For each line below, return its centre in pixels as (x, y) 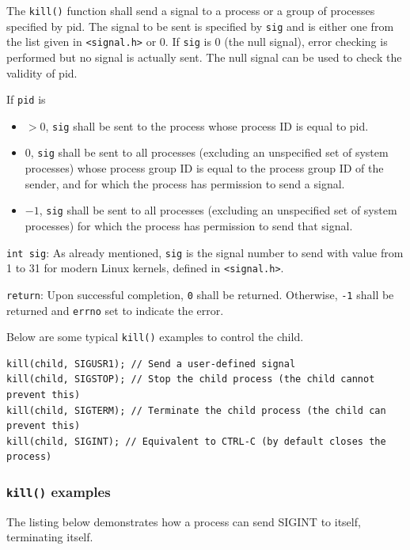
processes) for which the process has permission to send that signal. (189, 225)
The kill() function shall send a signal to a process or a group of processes (191, 10)
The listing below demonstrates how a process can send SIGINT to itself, (184, 521)
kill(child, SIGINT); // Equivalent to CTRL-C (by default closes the (196, 441)
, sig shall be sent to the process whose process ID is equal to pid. (207, 125)
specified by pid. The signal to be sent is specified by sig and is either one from (200, 26)
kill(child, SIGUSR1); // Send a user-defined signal (151, 364)
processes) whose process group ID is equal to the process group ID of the (204, 168)
